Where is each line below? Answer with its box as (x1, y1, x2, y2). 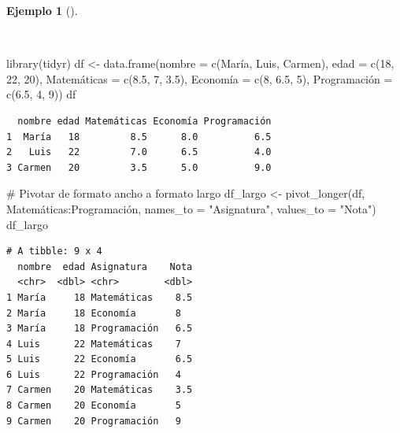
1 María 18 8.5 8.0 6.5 (6, 131, 272, 142)
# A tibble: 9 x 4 (6, 246, 102, 257)
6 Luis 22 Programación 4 (6, 368, 181, 380)
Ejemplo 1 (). (6, 2, 78, 18)
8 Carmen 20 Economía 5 (6, 400, 181, 412)
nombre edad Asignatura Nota (17, 261, 193, 272)
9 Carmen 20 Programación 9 (6, 415, 181, 427)
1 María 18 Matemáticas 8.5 (6, 291, 193, 303)
